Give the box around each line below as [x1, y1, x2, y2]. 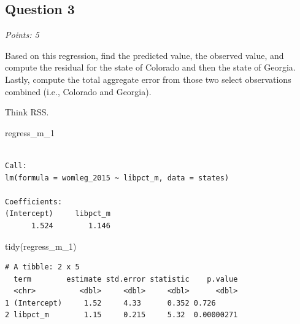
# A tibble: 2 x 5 [5, 263, 80, 272]
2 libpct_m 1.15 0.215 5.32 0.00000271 [5, 310, 238, 320]
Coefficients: [5, 197, 63, 206]
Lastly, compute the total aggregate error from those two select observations [5, 72, 291, 85]
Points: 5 [5, 28, 39, 41]
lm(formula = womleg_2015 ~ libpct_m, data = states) [5, 173, 229, 182]
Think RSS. [5, 106, 49, 118]
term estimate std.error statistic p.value [13, 274, 238, 283]
